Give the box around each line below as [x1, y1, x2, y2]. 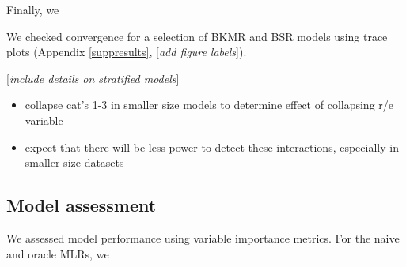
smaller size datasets [25, 154, 124, 171]
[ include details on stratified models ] [6, 70, 180, 86]
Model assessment [6, 193, 157, 217]
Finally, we [6, 2, 59, 17]
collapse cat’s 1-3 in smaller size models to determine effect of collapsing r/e [25, 96, 394, 113]
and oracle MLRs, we [6, 245, 109, 261]
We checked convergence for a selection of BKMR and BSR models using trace [6, 28, 388, 44]
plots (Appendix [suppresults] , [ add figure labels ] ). [6, 43, 247, 60]
